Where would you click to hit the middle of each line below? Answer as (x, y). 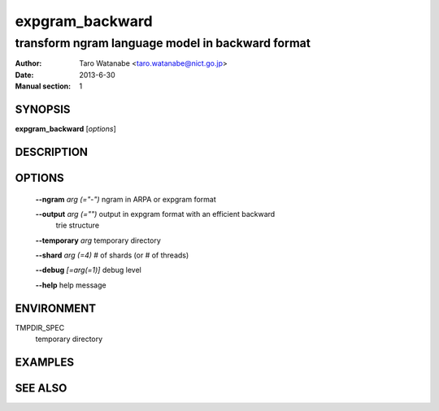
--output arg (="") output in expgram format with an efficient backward (155, 214)
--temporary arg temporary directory (98, 240)
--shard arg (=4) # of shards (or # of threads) (112, 255)
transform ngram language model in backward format (163, 43)
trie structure (78, 225)
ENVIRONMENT (56, 308)
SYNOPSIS (43, 109)
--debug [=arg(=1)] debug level (88, 270)
